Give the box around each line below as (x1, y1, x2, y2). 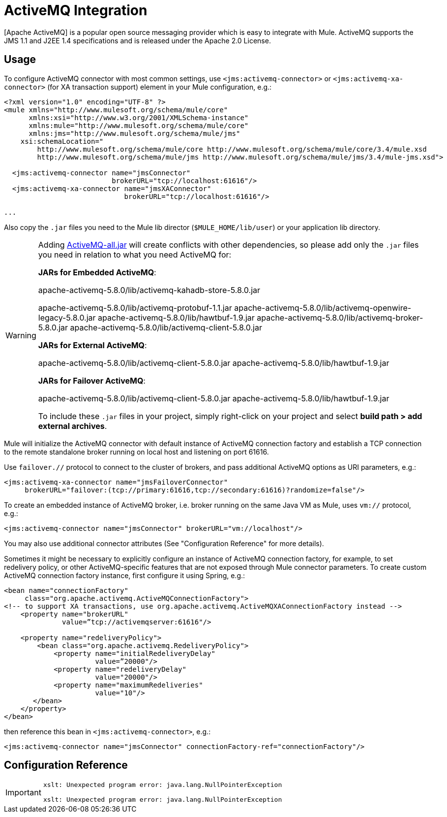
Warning (5, 330, 36, 340)
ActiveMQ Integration (4, 2, 148, 19)
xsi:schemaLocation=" (20, 137, 104, 145)
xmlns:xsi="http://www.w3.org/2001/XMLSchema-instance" (29, 113, 249, 122)
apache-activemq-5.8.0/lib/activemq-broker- (257, 312, 423, 323)
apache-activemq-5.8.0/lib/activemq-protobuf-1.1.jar (38, 302, 232, 313)
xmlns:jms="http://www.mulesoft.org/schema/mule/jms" (29, 129, 240, 137)
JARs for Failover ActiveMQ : (38, 375, 146, 386)
